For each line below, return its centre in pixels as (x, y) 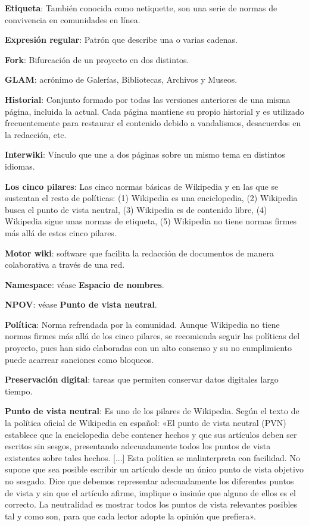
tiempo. (19, 391)
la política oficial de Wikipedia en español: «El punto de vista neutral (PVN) (146, 423)
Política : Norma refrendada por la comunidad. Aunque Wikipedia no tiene (142, 324)
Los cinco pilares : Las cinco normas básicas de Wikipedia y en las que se (142, 186)
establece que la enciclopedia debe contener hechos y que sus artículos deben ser (151, 434)
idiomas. (20, 166)
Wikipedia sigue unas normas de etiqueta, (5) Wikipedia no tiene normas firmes (151, 221)
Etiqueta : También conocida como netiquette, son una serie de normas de (141, 8)
